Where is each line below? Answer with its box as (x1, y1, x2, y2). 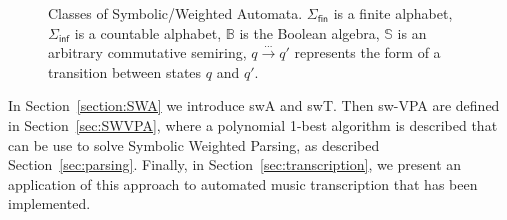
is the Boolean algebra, (239, 22, 380, 43)
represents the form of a (294, 42, 441, 63)
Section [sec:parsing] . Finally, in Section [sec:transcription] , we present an (8, 154, 462, 175)
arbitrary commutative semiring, (48, 42, 247, 63)
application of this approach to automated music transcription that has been (8, 173, 478, 194)
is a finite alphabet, (333, 3, 453, 23)
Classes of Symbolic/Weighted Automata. (48, 3, 303, 23)
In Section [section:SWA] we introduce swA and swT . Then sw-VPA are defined (8, 95, 500, 116)
